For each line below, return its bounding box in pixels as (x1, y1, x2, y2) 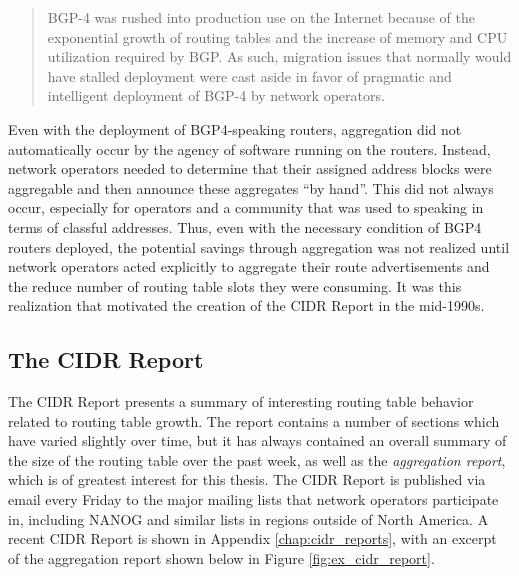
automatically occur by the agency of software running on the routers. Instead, (8, 138, 491, 159)
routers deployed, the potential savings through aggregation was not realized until (8, 236, 510, 257)
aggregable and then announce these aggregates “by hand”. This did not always (8, 177, 494, 198)
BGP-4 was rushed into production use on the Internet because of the (47, 7, 475, 27)
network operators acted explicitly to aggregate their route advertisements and (8, 256, 490, 277)
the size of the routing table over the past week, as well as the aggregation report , (8, 449, 506, 470)
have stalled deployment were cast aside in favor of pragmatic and (47, 65, 452, 86)
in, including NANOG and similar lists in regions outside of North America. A (8, 508, 489, 529)
